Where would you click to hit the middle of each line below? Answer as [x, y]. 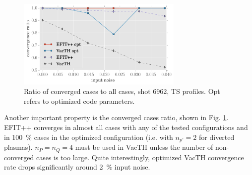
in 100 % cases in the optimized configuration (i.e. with [89, 137]
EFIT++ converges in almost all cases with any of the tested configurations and [126, 127]
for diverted [217, 137]
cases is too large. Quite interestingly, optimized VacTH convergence [140, 157]
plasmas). [18, 147]
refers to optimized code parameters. [79, 101]
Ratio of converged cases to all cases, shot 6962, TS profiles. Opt [122, 91]
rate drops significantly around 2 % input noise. [77, 167]
